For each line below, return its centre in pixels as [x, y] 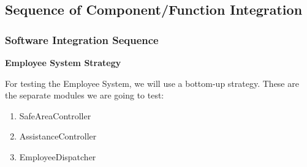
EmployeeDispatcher [58, 156]
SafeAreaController [55, 115]
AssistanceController [58, 136]
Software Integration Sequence [82, 39]
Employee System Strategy [63, 62]
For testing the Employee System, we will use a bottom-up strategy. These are [152, 83]
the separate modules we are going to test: [85, 95]
